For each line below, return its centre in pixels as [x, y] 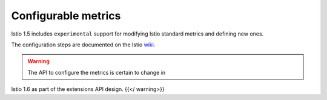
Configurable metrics [66, 16]
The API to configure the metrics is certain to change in [97, 72]
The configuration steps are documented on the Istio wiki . [83, 45]
